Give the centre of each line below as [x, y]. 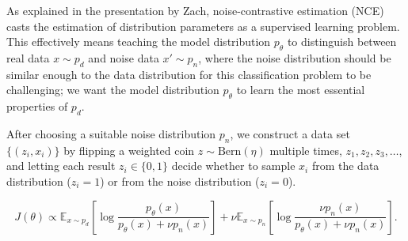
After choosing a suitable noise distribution [111, 133]
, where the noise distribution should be [295, 57]
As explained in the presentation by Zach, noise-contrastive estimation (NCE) [195, 10]
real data [28, 57]
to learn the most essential [301, 90]
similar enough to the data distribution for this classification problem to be [189, 74]
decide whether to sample [233, 166]
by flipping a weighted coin [129, 150]
